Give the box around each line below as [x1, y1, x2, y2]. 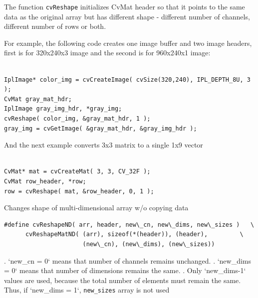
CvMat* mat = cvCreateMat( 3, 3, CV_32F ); [4, 168, 151, 175]
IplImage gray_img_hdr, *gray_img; [4, 105, 122, 113]
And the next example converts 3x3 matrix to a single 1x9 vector [4, 140, 203, 150]
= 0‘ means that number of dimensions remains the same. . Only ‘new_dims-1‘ [4, 265, 246, 276]
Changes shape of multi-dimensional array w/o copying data [4, 202, 189, 213]
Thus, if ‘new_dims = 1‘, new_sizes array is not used [4, 285, 170, 295]
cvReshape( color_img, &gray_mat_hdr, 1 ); [4, 115, 151, 122]
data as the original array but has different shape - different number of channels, [4, 11, 250, 21]
